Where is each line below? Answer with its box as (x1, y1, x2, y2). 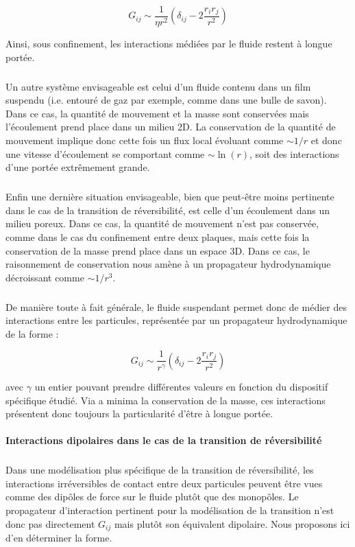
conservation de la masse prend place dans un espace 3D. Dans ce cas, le (5, 243, 310, 257)
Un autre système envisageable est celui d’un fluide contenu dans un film (5, 79, 311, 93)
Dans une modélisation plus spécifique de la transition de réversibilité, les (5, 463, 314, 477)
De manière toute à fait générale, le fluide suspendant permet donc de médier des (5, 299, 347, 314)
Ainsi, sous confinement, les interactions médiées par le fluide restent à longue (5, 36, 332, 51)
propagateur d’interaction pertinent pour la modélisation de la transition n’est (5, 503, 334, 517)
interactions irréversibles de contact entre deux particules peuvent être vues (5, 476, 323, 490)
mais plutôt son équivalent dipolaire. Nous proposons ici (114, 516, 350, 531)
